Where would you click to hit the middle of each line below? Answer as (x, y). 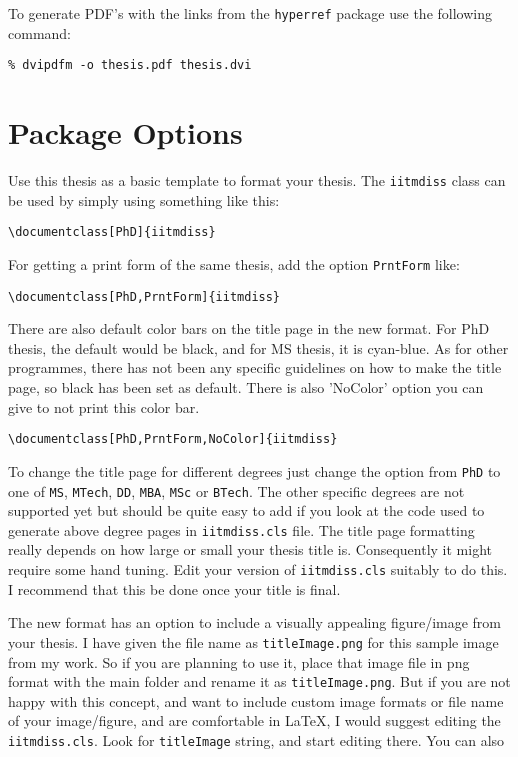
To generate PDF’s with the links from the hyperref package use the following (250, 13)
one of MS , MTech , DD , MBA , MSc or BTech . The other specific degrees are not (236, 490)
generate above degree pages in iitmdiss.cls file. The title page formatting (241, 529)
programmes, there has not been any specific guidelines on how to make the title (255, 367)
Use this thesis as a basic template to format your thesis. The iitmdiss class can (257, 180)
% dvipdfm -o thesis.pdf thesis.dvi (130, 65)
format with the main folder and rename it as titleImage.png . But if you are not (259, 681)
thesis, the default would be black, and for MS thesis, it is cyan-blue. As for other (258, 347)
